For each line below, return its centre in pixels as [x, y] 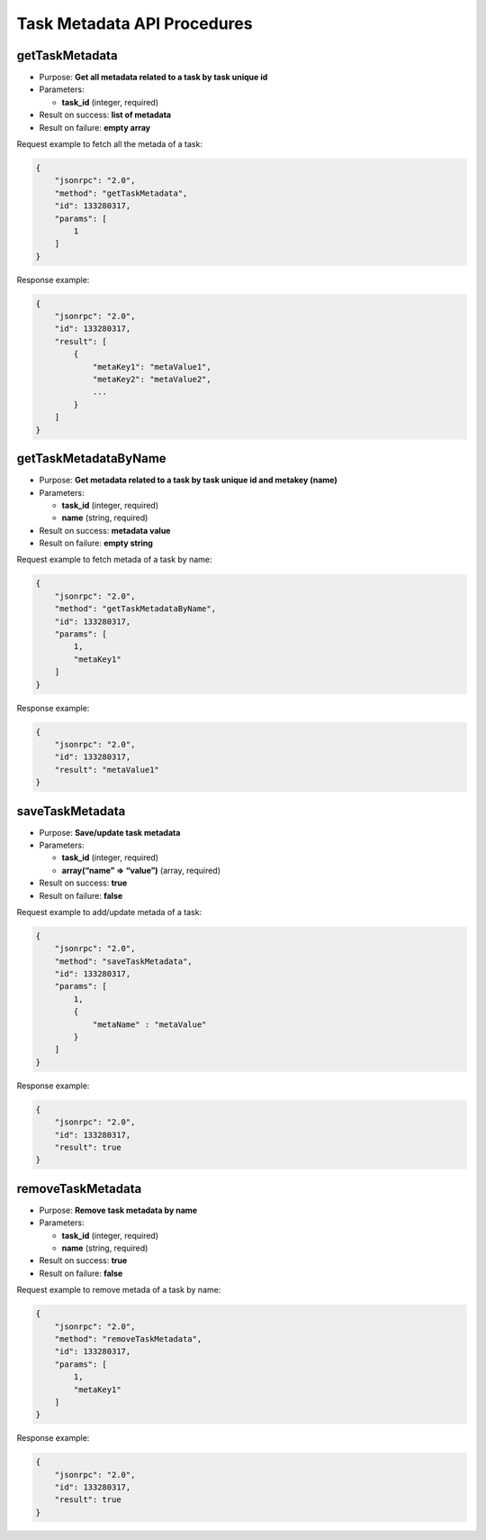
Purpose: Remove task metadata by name [118, 1210]
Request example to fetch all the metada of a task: [109, 144]
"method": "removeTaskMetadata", [128, 1338]
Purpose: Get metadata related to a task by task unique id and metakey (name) [188, 480]
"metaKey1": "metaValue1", [152, 367]
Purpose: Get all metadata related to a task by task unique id [153, 78]
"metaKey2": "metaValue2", [152, 380]
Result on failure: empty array [95, 127]
